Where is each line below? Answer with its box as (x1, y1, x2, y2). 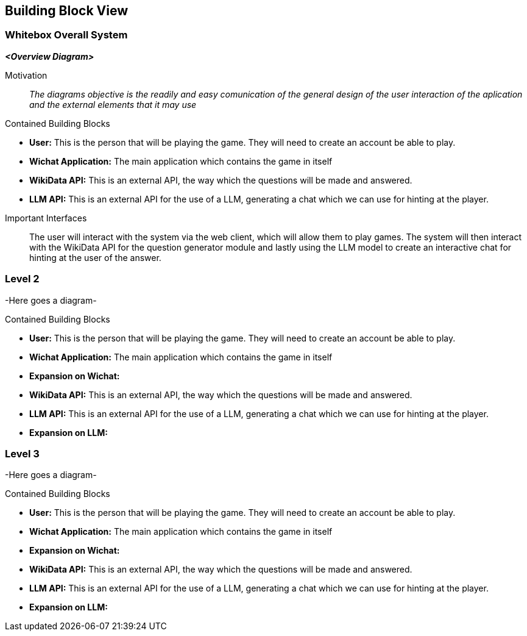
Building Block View (5, 3, 129, 18)
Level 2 (5, 273, 40, 285)
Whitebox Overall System (5, 29, 128, 41)
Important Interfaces (5, 212, 87, 223)
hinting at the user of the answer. (29, 252, 161, 263)
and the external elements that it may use (29, 99, 197, 110)
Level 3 (5, 447, 40, 460)
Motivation (5, 70, 48, 80)
